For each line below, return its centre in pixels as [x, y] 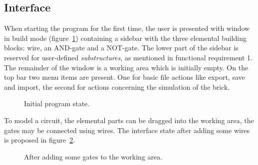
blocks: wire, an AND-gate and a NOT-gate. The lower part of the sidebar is [121, 48]
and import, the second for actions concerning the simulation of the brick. [117, 86]
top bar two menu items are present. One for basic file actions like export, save [125, 77]
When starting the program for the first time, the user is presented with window [127, 28]
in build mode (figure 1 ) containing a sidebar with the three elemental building [125, 38]
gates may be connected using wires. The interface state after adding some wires [127, 130]
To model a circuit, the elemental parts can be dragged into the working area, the [129, 120]
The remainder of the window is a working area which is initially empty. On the [126, 67]
